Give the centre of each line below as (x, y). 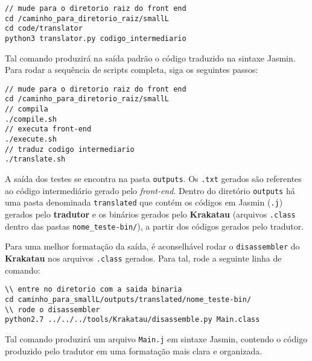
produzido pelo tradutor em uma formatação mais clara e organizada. (134, 350)
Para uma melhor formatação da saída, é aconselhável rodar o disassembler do (152, 246)
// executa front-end (48, 129)
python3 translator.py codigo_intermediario (96, 38)
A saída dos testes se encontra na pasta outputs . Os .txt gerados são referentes (153, 179)
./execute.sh (31, 140)
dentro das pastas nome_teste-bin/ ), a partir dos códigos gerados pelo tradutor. (154, 226)
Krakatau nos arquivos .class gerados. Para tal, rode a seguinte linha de (143, 258)
